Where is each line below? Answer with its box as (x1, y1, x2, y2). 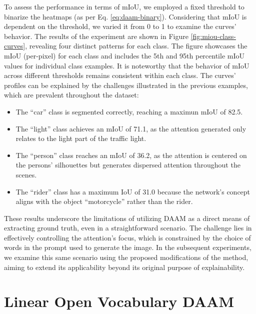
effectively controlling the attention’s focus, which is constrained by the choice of (4, 232, 251, 242)
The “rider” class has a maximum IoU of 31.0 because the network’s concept (15, 186, 250, 196)
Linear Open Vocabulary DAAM (4, 291, 234, 311)
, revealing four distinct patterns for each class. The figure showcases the (25, 40, 247, 51)
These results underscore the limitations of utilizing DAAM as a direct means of (4, 212, 250, 223)
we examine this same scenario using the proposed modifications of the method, (4, 252, 248, 262)
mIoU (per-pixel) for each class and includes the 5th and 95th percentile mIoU (4, 50, 244, 60)
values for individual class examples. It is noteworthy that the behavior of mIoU (4, 60, 249, 70)
